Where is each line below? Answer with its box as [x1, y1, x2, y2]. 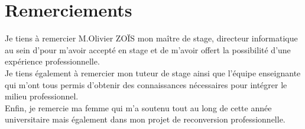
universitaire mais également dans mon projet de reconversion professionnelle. [5, 113, 285, 125]
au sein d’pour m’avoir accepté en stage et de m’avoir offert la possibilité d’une [5, 43, 291, 56]
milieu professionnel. [5, 90, 79, 102]
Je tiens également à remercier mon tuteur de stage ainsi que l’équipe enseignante [5, 66, 301, 79]
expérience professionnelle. [5, 55, 100, 67]
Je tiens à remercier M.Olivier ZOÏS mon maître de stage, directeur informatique [5, 32, 298, 44]
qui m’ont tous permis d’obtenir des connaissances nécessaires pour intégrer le [5, 78, 287, 91]
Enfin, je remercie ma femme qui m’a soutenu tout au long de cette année [5, 101, 272, 114]
